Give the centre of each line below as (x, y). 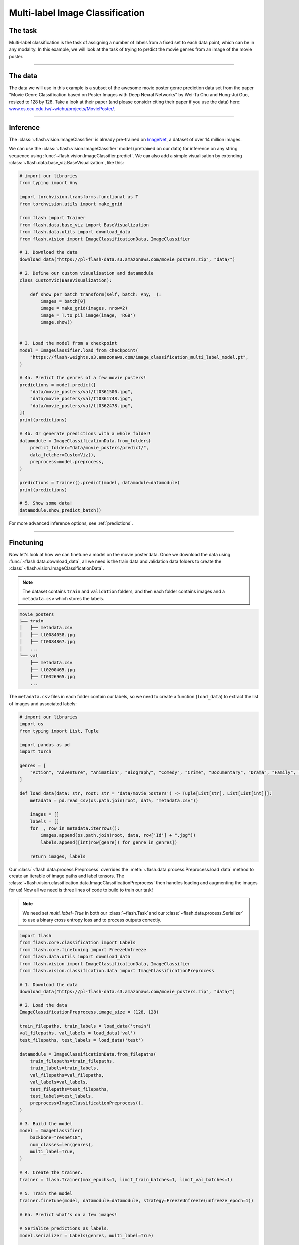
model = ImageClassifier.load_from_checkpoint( (79, 350)
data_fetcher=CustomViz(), (63, 455)
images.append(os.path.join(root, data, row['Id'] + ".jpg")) (118, 835)
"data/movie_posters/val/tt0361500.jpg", (81, 392)
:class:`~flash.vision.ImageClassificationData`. (57, 568)
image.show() (57, 322)
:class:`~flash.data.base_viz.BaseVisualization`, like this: (67, 163)
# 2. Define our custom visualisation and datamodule (87, 273)
